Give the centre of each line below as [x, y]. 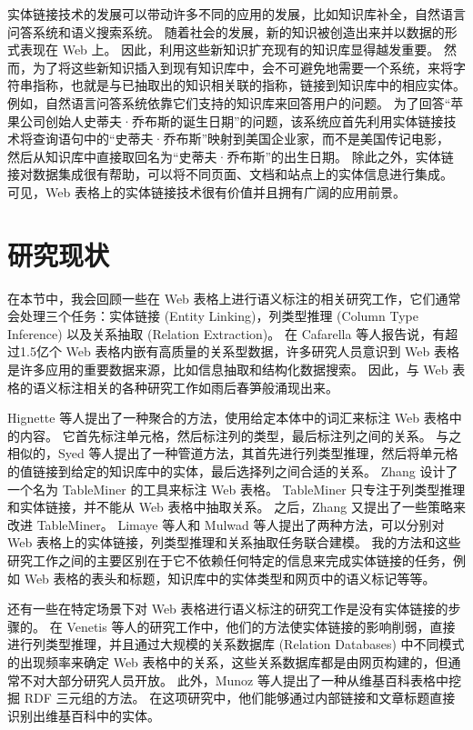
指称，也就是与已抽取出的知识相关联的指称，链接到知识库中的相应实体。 [249, 85]
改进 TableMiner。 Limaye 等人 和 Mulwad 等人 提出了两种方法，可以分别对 [226, 524]
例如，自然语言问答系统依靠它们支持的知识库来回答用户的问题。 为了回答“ [229, 102]
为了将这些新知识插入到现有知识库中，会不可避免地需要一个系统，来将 [242, 67]
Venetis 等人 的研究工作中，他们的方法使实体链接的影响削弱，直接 [261, 626]
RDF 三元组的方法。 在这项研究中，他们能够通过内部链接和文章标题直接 [240, 698]
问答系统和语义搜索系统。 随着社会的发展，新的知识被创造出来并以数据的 [226, 31]
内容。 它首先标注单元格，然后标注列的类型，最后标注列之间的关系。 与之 [241, 435]
